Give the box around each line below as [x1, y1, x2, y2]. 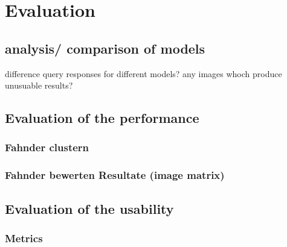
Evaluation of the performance [5, 108, 199, 127]
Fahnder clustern [5, 140, 89, 155]
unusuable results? [5, 79, 73, 92]
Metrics [5, 230, 43, 245]
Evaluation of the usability [5, 199, 174, 217]
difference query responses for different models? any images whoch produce [5, 67, 282, 80]
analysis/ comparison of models [5, 39, 205, 57]
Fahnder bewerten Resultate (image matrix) [5, 167, 225, 183]
